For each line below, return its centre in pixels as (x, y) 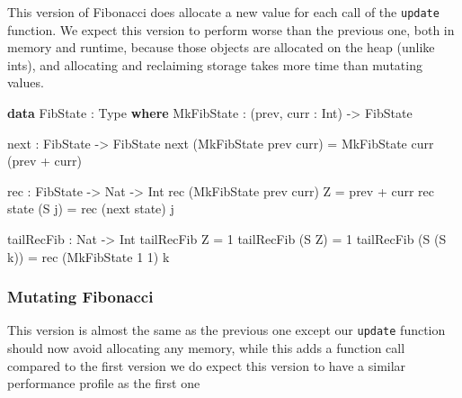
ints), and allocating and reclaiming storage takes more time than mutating (215, 64)
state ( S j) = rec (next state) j (91, 208)
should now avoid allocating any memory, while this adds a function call (206, 348)
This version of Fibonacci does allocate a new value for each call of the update (223, 12)
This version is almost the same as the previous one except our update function (227, 330)
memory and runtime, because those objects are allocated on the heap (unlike (221, 47)
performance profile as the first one (104, 383)
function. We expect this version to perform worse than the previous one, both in (231, 29)
